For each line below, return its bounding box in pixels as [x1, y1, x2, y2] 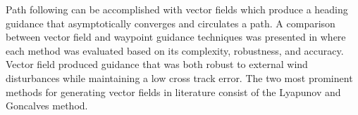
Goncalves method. [6, 98, 88, 113]
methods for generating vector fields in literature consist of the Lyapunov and [6, 84, 341, 99]
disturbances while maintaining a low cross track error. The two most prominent [6, 70, 353, 85]
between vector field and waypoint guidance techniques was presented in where [6, 29, 346, 44]
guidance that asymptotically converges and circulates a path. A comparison [6, 15, 335, 30]
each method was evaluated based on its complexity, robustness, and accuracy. [6, 43, 344, 57]
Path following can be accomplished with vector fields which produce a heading [6, 2, 348, 16]
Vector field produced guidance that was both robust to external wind [6, 57, 308, 72]
